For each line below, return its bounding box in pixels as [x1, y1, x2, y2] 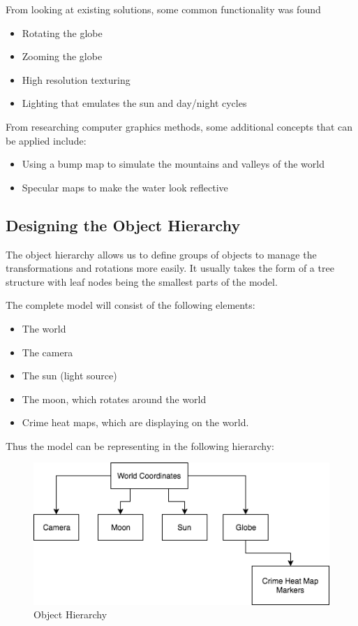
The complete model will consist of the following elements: [6, 298, 255, 312]
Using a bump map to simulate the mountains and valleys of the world [22, 156, 325, 171]
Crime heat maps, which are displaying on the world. [22, 415, 249, 430]
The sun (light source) [22, 368, 117, 383]
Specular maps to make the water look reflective [22, 180, 228, 194]
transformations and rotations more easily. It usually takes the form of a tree [6, 261, 334, 275]
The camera [22, 344, 73, 359]
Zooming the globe [22, 49, 103, 64]
